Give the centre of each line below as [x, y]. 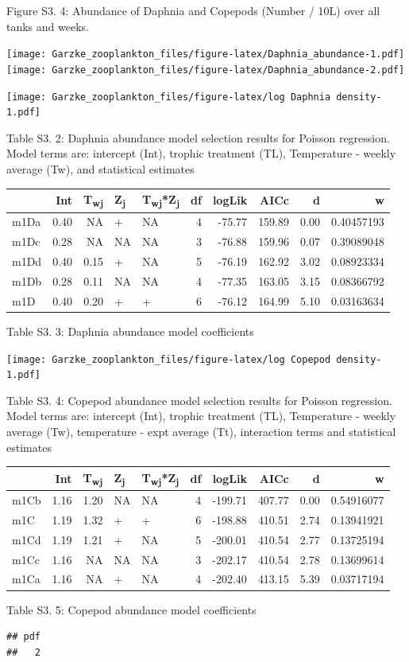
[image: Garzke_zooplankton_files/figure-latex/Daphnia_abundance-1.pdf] [206, 55]
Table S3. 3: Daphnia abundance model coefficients [130, 331]
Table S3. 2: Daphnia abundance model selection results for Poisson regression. [198, 137]
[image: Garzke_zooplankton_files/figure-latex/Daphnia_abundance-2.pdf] [206, 70]
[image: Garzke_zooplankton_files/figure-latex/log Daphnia [169, 97]
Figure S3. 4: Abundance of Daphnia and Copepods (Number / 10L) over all [193, 10]
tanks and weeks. [48, 26]
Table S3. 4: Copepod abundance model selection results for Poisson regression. [199, 400]
